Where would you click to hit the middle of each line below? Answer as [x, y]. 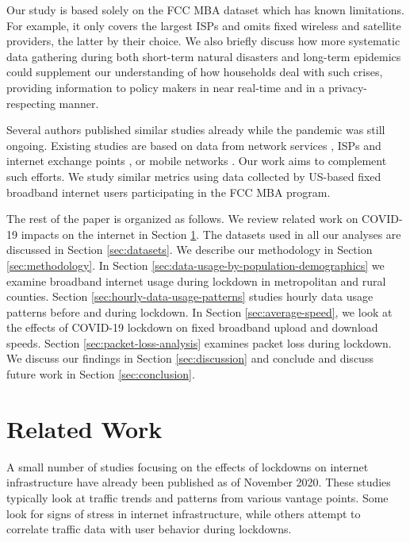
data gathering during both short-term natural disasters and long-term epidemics [204, 56]
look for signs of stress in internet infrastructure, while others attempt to [184, 513]
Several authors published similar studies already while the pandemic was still [196, 130]
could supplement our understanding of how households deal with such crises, [195, 72]
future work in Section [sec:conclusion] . [101, 374]
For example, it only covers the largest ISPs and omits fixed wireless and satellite [204, 25]
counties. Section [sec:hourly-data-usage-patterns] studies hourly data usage [190, 296]
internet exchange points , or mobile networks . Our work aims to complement [197, 161]
